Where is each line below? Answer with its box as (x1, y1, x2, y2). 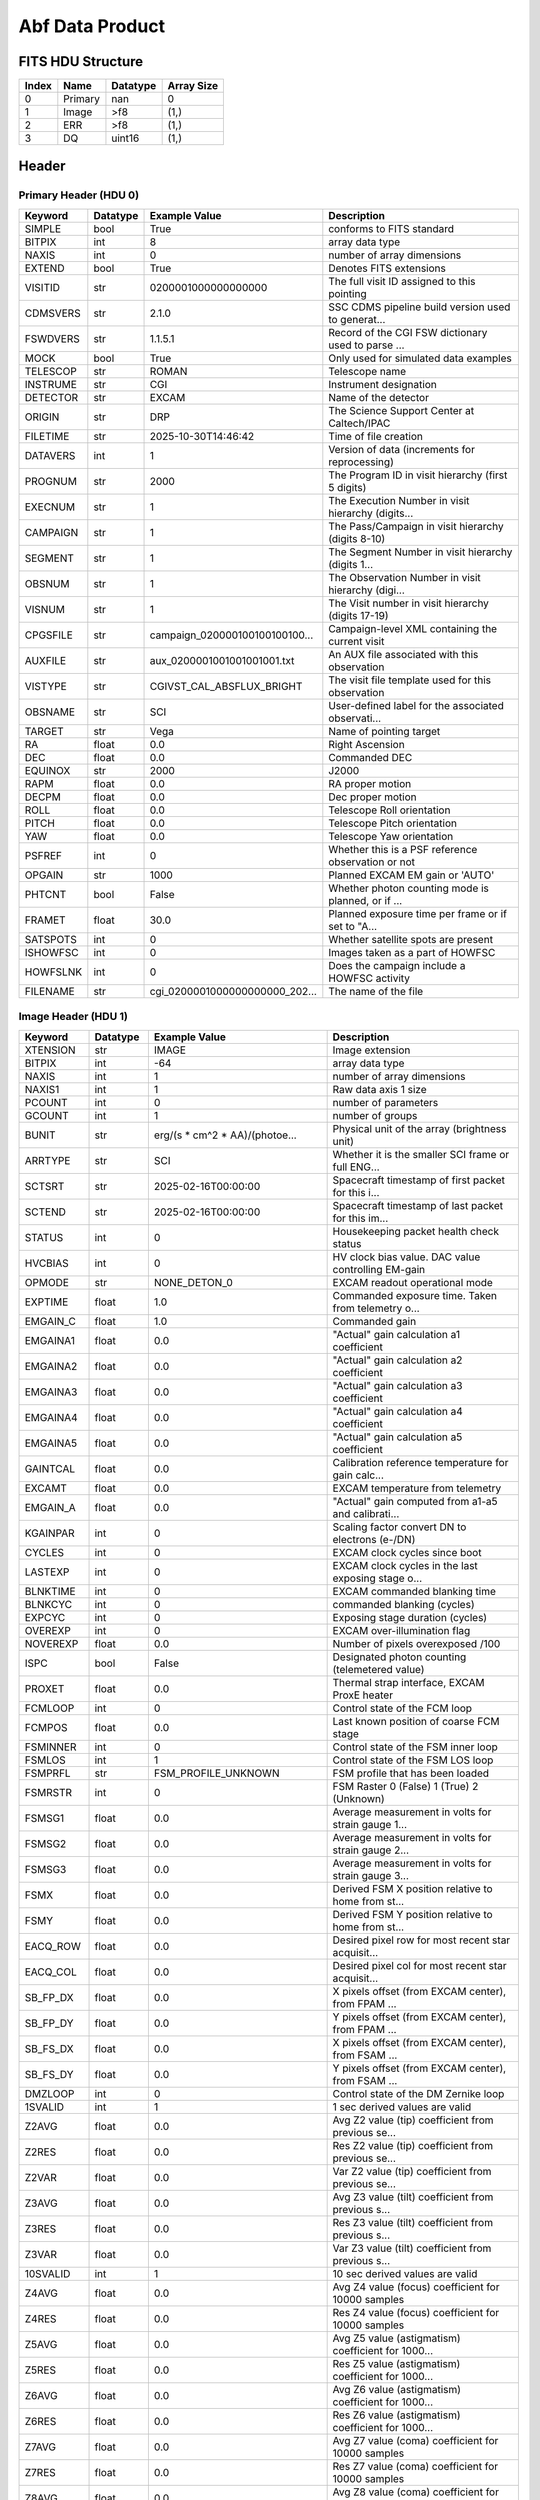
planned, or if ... (328, 893, 403, 907)
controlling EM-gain (332, 1262, 425, 1276)
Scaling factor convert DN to (332, 1520, 467, 1534)
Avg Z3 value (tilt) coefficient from (332, 2190, 494, 2204)
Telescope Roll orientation (328, 803, 451, 817)
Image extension (332, 1043, 411, 1057)
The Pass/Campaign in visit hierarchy (328, 519, 504, 533)
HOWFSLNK (24, 965, 83, 979)
